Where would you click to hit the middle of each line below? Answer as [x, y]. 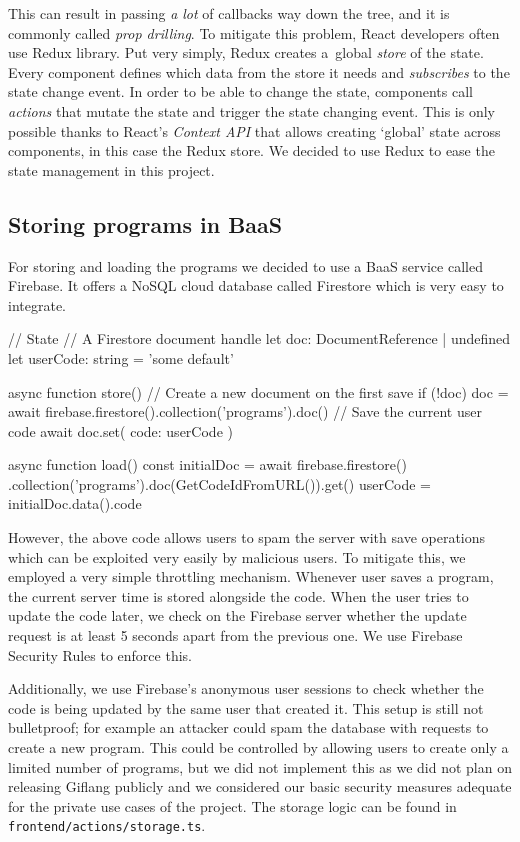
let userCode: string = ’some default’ [121, 357]
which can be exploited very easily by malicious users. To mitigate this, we [237, 556]
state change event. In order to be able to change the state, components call [240, 91]
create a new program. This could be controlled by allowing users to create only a [258, 747]
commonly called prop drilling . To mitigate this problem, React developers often [254, 32]
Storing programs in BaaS [145, 223]
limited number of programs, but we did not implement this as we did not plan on [260, 766]
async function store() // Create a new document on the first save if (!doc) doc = [258, 391]
